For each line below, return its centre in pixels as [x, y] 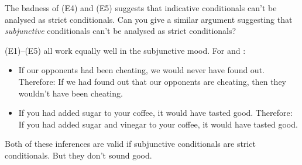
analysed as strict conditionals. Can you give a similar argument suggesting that [149, 19]
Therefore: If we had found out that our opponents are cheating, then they [152, 81]
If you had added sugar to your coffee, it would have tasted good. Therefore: [155, 113]
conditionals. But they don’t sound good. [78, 155]
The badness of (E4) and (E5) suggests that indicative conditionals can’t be [141, 8]
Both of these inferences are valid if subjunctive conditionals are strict [130, 144]
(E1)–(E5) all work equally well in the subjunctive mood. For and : [125, 50]
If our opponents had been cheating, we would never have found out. [141, 70]
